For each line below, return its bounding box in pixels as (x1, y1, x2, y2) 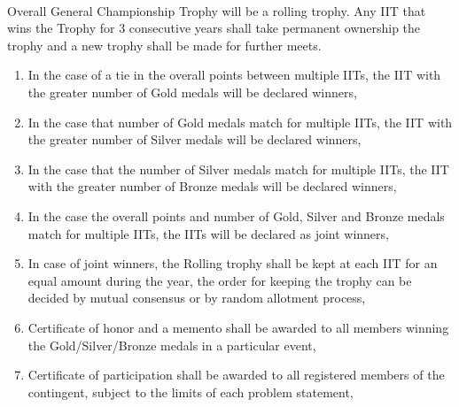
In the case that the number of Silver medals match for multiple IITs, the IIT (27, 159, 449, 178)
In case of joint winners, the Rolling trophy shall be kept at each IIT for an (27, 254, 438, 273)
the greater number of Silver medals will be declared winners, (27, 130, 362, 149)
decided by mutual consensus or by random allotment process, (27, 288, 366, 307)
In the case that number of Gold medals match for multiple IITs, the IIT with (27, 112, 453, 131)
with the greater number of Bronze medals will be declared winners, (27, 177, 397, 196)
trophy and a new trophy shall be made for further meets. (7, 35, 322, 54)
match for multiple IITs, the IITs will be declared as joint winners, (27, 224, 389, 242)
